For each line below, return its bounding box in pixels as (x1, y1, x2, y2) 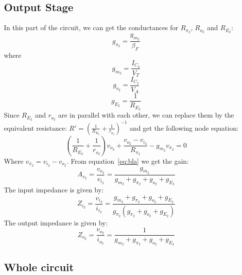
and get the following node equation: (129, 122, 239, 133)
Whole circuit (4, 259, 74, 274)
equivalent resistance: (4, 122, 67, 133)
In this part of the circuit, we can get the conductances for (4, 22, 178, 33)
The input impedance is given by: (4, 184, 104, 194)
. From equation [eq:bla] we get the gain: (67, 155, 189, 166)
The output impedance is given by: (4, 217, 108, 227)
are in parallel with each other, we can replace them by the (58, 110, 234, 120)
